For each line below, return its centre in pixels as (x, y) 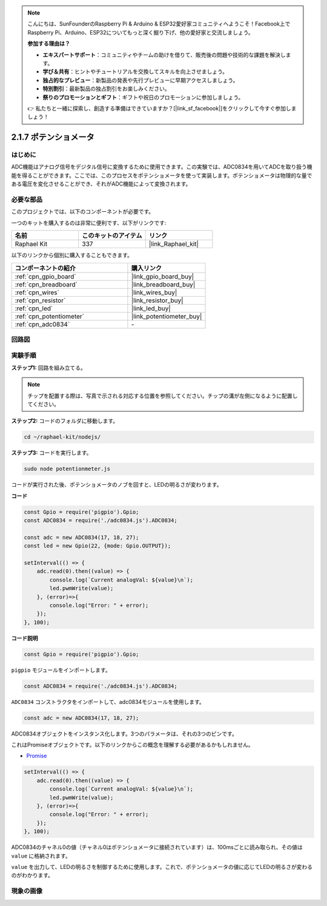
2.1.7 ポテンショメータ (53, 137)
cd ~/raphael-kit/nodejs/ (62, 437)
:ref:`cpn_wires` (37, 292)
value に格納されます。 (41, 856)
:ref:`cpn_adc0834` (42, 324)
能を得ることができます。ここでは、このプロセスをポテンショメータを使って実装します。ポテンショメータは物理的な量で (162, 175)
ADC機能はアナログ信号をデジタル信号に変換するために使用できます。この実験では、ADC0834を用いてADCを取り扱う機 (162, 167)
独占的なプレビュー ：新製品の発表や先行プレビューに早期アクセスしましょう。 (140, 80)
